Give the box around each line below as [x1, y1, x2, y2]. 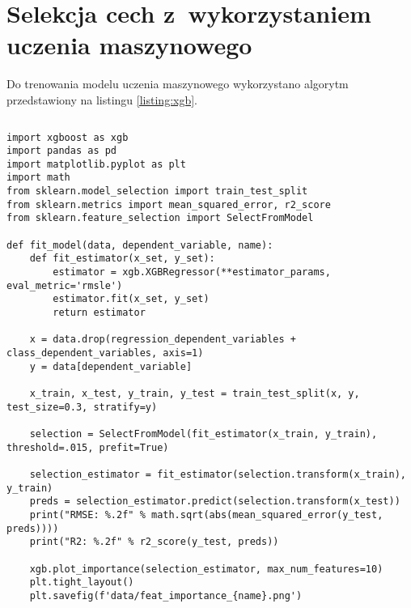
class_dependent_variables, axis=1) [6, 347, 204, 359]
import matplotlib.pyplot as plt [6, 158, 186, 170]
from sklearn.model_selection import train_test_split [6, 185, 308, 198]
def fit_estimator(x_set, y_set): [29, 253, 215, 265]
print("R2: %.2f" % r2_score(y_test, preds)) [29, 536, 279, 548]
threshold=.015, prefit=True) [6, 441, 169, 453]
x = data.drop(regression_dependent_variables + [29, 334, 296, 346]
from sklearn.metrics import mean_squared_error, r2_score [6, 198, 331, 210]
